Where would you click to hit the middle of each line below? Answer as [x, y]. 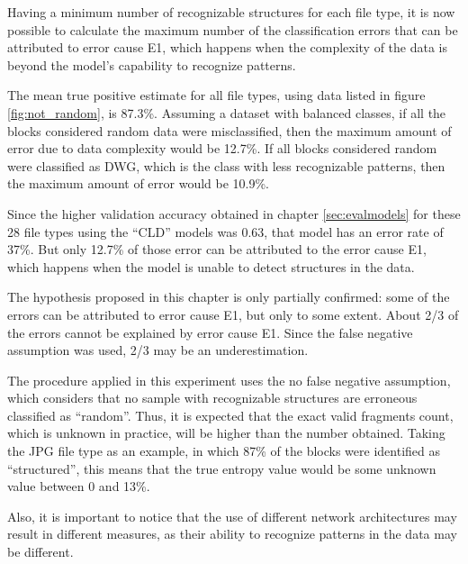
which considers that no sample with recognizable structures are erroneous [212, 398]
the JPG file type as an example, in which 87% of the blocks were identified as [224, 451]
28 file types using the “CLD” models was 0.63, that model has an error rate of [225, 231]
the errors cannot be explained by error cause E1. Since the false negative [210, 332]
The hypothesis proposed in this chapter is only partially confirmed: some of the [229, 297]
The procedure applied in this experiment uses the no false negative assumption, [229, 380]
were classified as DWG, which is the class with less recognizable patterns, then [226, 165]
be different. [40, 552]
